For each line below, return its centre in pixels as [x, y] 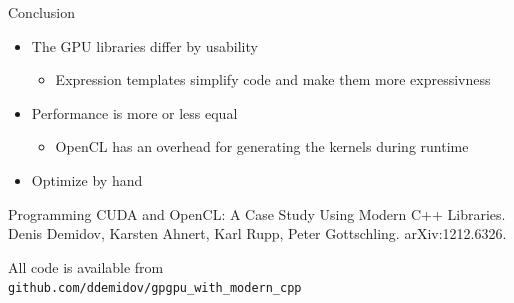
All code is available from [86, 266]
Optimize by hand [87, 179]
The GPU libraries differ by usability [144, 45]
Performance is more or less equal [134, 112]
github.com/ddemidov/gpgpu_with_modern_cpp [155, 288]
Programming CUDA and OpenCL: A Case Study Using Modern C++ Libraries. [257, 213]
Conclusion [41, 12]
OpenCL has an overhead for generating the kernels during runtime [262, 146]
